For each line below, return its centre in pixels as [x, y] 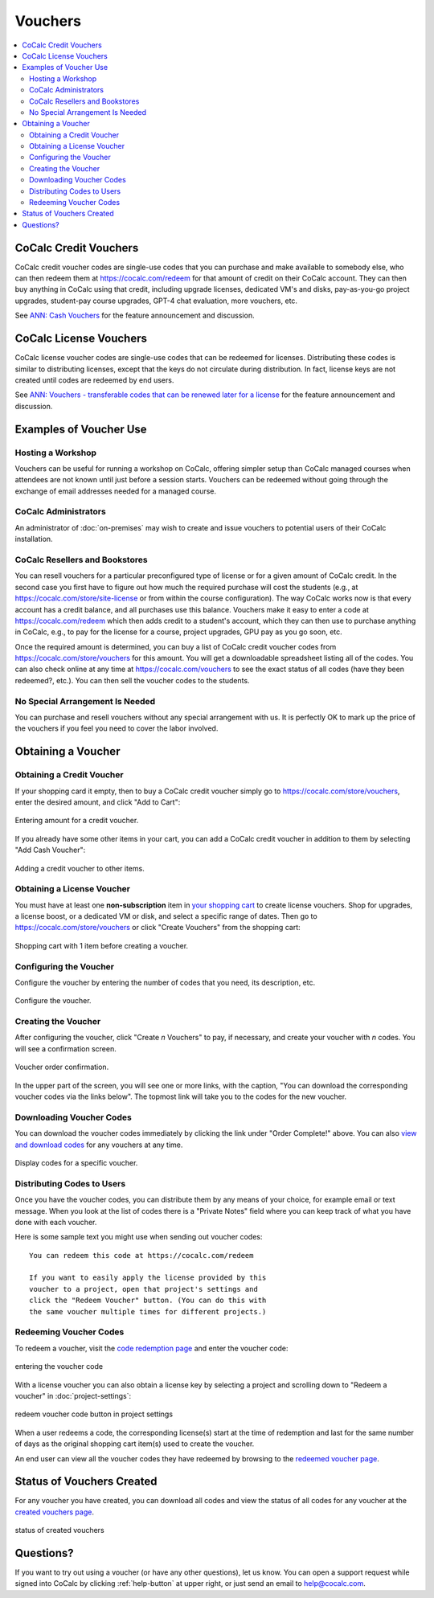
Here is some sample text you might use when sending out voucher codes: [139, 1237]
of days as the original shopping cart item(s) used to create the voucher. [135, 1444]
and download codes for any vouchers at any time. [99, 1145]
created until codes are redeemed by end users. [94, 380]
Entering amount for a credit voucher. [77, 821]
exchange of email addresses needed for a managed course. [116, 491]
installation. [34, 539]
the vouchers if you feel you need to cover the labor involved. [117, 728]
